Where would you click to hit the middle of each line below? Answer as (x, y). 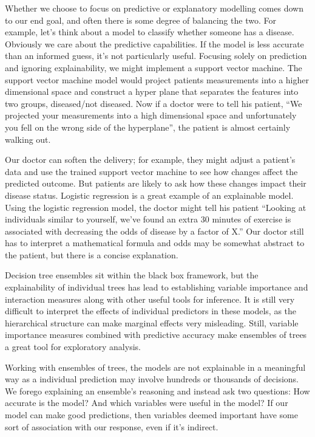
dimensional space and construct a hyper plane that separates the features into (152, 91)
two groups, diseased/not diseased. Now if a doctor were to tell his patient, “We (154, 103)
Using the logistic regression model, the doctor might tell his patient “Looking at (156, 207)
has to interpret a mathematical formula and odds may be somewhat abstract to (155, 243)
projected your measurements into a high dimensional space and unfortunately (151, 115)
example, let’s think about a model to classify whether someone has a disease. (150, 32)
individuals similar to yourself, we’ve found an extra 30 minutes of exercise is (148, 219)
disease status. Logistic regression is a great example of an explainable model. (149, 195)
